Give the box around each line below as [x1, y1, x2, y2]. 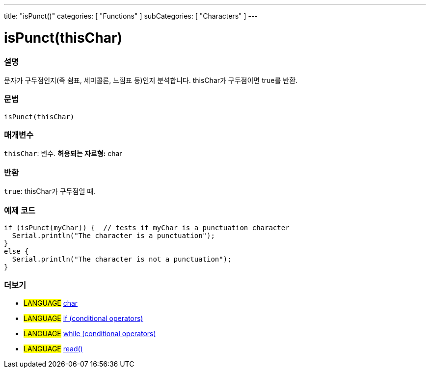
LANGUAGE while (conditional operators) [24, 329, 156, 338]
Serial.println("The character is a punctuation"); [12, 231, 215, 239]
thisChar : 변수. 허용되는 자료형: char [4, 149, 122, 158]
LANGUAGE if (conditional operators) [24, 314, 143, 322]
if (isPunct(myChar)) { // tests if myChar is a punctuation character [4, 223, 290, 232]
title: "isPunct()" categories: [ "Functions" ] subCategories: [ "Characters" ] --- [4, 12, 258, 20]
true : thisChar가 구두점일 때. [4, 187, 96, 196]
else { [4, 247, 29, 255]
